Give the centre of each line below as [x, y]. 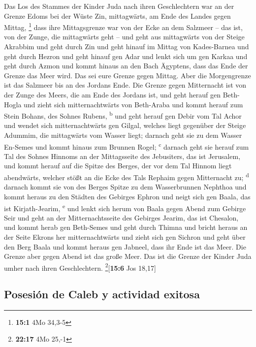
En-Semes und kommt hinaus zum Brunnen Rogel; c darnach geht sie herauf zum [127, 146]
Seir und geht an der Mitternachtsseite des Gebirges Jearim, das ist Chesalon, [121, 217]
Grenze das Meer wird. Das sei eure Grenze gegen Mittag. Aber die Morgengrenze [128, 75]
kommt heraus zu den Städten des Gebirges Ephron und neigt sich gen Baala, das [127, 196]
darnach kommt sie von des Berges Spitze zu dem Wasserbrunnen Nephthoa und [125, 187]
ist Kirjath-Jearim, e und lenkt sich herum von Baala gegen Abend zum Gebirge [125, 207]
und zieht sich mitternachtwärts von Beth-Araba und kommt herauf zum [133, 104]
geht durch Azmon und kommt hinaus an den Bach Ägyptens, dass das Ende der [126, 66]
